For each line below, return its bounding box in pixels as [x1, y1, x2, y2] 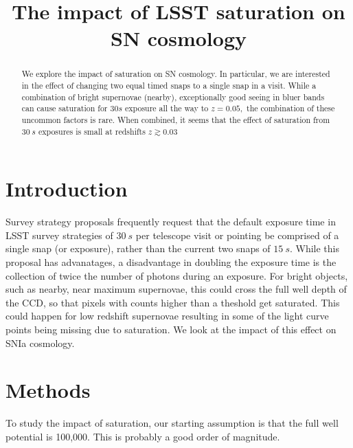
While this [295, 241, 340, 256]
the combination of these [247, 102, 335, 114]
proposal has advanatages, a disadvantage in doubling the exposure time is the [5, 255, 337, 269]
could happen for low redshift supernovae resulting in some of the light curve [5, 309, 329, 323]
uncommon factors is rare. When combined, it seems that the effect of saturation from [21, 113, 330, 125]
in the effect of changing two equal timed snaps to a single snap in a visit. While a [21, 80, 317, 91]
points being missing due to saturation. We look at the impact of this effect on [5, 322, 337, 336]
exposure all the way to [124, 102, 209, 114]
